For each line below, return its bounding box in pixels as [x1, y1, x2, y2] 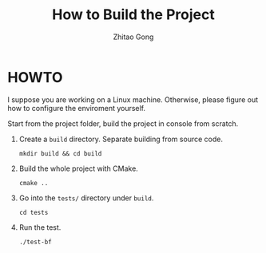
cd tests [18, 208, 49, 216]
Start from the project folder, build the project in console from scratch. [7, 118, 239, 128]
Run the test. [18, 222, 62, 232]
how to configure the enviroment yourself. [7, 103, 145, 113]
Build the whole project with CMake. [18, 164, 139, 173]
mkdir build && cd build [18, 149, 102, 157]
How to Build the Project [52, 6, 215, 24]
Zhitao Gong [113, 32, 154, 42]
